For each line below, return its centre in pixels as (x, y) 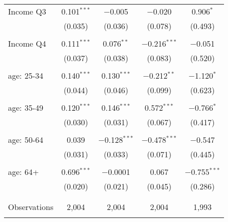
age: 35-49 (26, 107)
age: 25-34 (26, 75)
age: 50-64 (26, 140)
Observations (31, 207)
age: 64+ (24, 172)
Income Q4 (27, 43)
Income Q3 (27, 11)
